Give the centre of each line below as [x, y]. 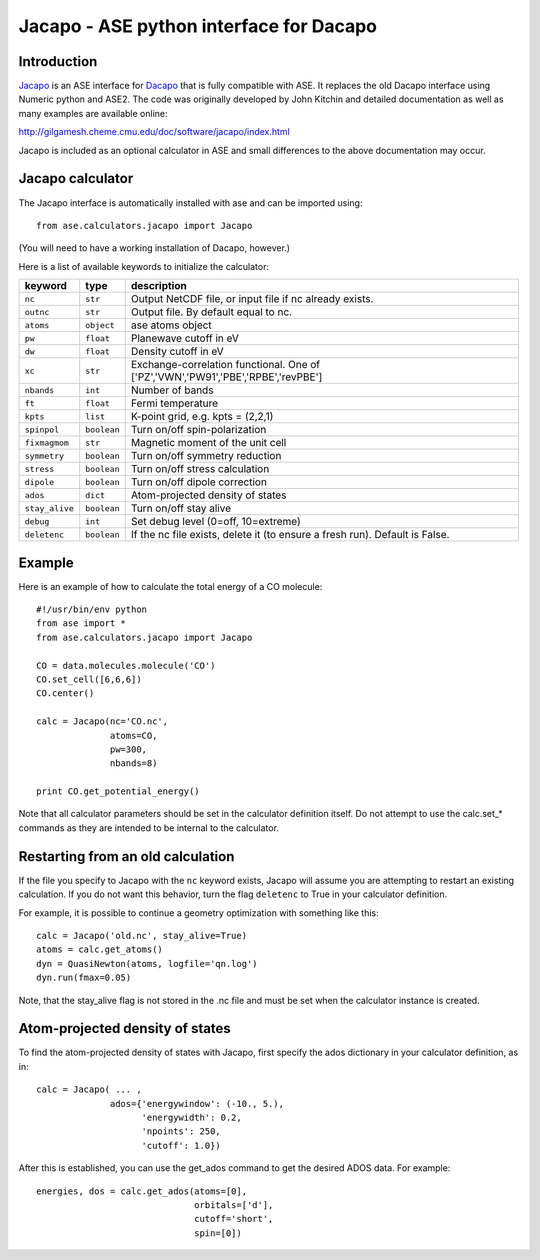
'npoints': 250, [181, 1131]
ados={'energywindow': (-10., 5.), [197, 1103]
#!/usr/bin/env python [92, 609]
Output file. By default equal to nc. [211, 312]
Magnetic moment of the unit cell [208, 443]
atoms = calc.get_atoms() [100, 949]
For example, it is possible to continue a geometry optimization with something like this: [198, 912]
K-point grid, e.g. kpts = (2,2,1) [202, 417]
